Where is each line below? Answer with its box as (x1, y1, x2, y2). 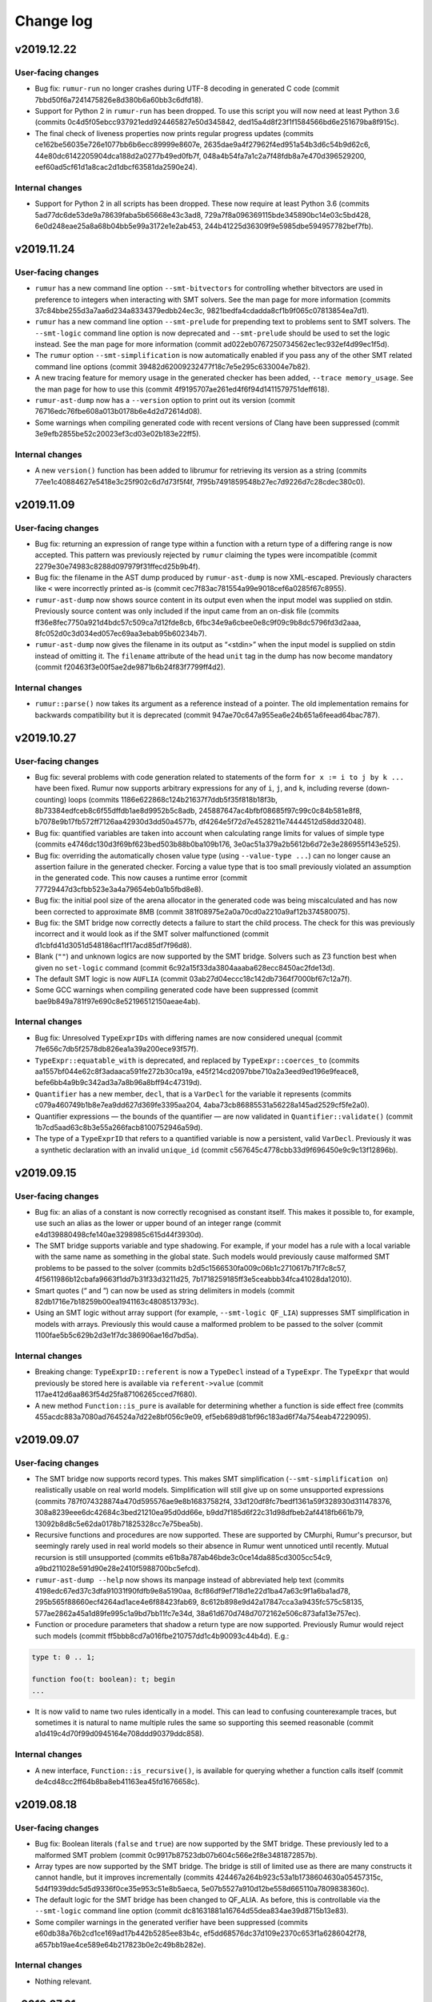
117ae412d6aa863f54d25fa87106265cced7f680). (34, 1389, 198, 1399)
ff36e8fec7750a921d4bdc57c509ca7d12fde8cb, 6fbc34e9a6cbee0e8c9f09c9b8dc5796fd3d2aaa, (34, 617, 362, 627)
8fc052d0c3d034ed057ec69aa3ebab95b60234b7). (34, 629, 207, 638)
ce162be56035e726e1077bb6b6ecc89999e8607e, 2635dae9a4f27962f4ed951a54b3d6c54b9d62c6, (34, 140, 371, 150)
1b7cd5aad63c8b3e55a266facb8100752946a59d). (34, 1122, 203, 1132)
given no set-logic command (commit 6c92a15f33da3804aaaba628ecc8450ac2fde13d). (34, 963, 335, 972)
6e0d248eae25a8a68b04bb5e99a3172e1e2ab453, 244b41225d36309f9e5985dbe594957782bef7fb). (34, 221, 374, 231)
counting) (34, 794, 67, 804)
